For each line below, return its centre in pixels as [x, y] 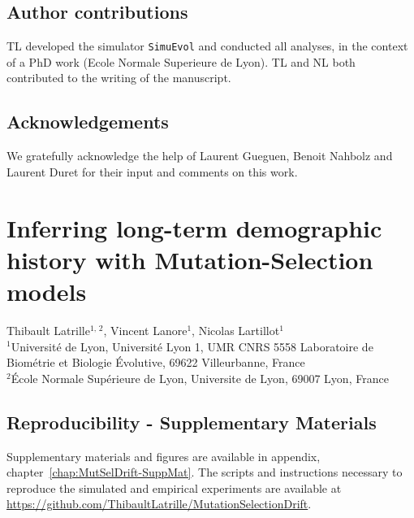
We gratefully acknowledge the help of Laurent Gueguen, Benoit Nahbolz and [200, 156]
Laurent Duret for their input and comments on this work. [152, 171]
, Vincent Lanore [145, 330]
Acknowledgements [88, 122]
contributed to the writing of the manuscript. [119, 78]
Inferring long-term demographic [194, 227]
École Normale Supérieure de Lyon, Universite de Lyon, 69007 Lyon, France [200, 378]
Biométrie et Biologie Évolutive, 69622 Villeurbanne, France [156, 362]
